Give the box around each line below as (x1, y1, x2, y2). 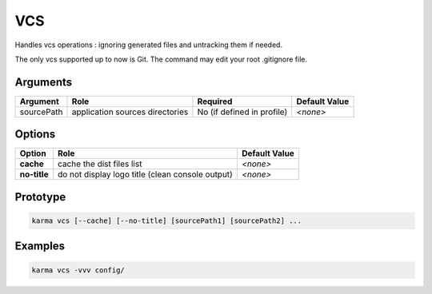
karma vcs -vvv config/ (31, 265, 126, 275)
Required (197, 96, 233, 107)
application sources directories (71, 106, 189, 117)
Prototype (14, 190, 66, 204)
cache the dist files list (57, 158, 142, 169)
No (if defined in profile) (197, 106, 288, 117)
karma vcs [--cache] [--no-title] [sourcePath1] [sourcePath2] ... (31, 216, 302, 225)
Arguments (14, 75, 73, 89)
